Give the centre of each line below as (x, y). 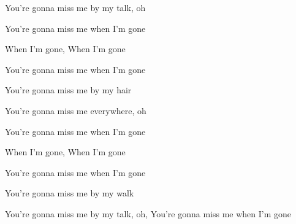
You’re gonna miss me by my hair (68, 90)
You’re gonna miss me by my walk (70, 193)
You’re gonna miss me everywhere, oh (76, 110)
